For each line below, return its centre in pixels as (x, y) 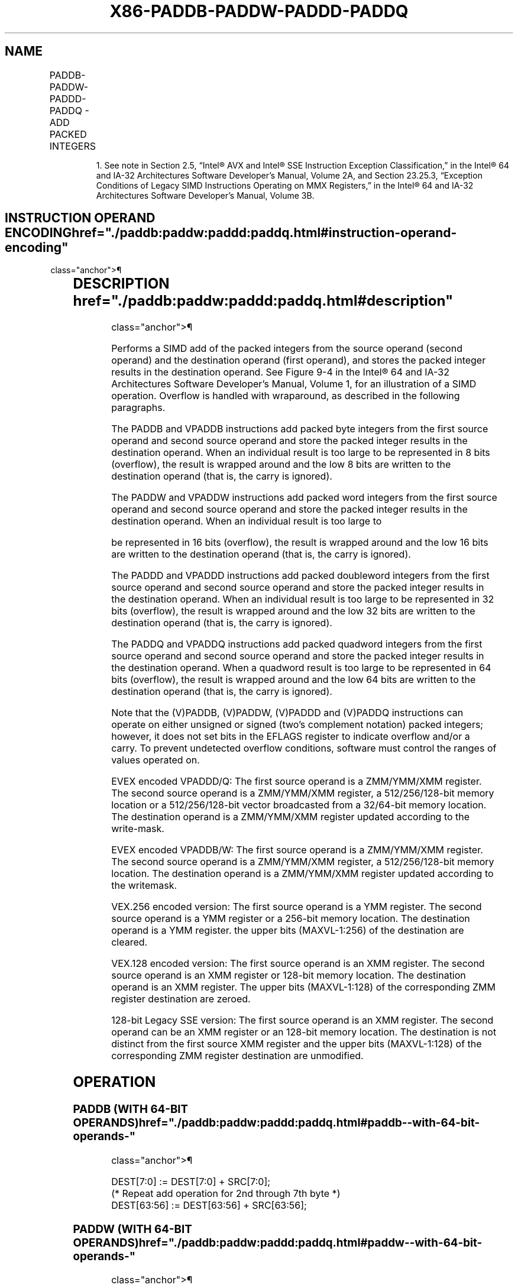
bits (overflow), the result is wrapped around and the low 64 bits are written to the (294, 680)
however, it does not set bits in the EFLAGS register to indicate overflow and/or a (291, 737)
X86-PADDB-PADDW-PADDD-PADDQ (259, 11)
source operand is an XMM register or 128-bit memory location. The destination (289, 975)
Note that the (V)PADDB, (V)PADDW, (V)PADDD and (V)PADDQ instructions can (287, 713)
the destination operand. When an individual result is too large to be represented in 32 (303, 599)
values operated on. (156, 760)
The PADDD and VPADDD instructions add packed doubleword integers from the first (300, 576)
